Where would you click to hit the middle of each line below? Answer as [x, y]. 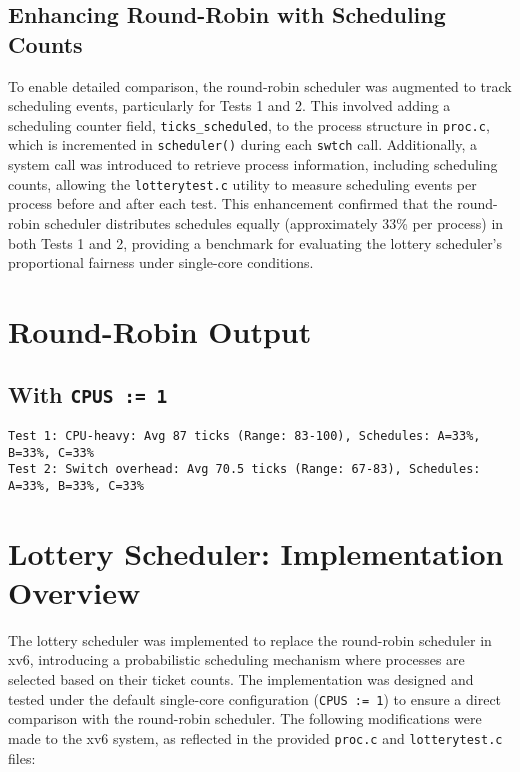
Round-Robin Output [160, 330]
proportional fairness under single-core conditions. [161, 262]
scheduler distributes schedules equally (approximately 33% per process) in [274, 222]
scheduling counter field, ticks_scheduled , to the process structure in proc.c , [249, 124]
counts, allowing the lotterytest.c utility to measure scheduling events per [242, 183]
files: [22, 757]
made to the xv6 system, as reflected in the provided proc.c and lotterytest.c [255, 737]
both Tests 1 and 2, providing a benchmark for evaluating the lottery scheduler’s [255, 242]
